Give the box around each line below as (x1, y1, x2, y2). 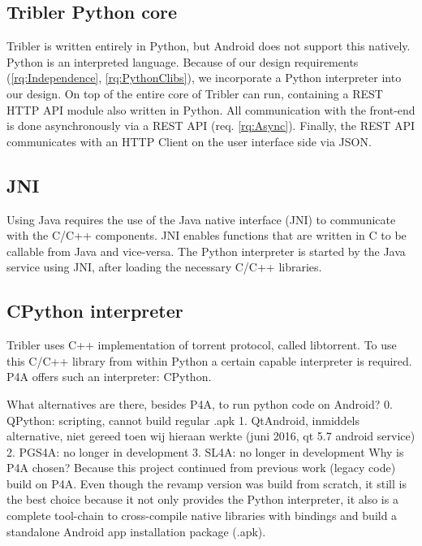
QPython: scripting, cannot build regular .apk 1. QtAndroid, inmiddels (6, 411, 360, 428)
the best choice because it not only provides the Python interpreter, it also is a (6, 491, 398, 508)
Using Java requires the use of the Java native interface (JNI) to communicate (6, 210, 396, 227)
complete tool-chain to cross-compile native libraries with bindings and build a (6, 507, 398, 524)
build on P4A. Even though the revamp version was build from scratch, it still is (6, 474, 407, 492)
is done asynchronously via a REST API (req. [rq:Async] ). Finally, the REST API (6, 117, 416, 134)
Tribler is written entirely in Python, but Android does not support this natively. (6, 37, 411, 54)
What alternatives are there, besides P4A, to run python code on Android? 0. (6, 395, 393, 412)
